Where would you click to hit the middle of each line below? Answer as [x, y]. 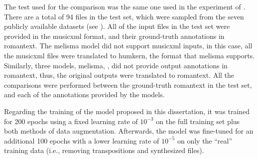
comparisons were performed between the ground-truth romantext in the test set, [128, 84]
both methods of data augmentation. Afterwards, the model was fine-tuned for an [129, 131]
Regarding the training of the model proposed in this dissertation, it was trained [127, 111]
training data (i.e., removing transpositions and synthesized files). [104, 150]
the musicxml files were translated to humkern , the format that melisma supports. [129, 55]
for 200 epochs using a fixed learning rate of [71, 121]
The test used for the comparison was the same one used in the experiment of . [125, 6]
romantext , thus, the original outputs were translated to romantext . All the [119, 75]
